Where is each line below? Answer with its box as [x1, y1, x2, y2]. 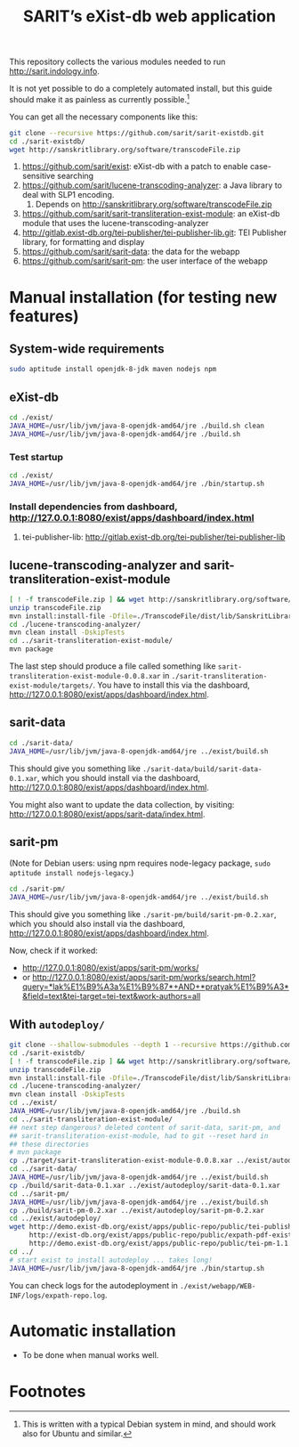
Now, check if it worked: [9, 946, 98, 956]
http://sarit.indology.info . [9, 66, 100, 77]
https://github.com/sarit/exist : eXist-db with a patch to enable [21, 161, 249, 172]
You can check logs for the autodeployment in [9, 1280, 178, 1290]
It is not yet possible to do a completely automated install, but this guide [9, 83, 273, 94]
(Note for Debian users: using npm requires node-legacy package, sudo [9, 858, 271, 869]
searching [57, 171, 94, 182]
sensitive [21, 171, 56, 182]
